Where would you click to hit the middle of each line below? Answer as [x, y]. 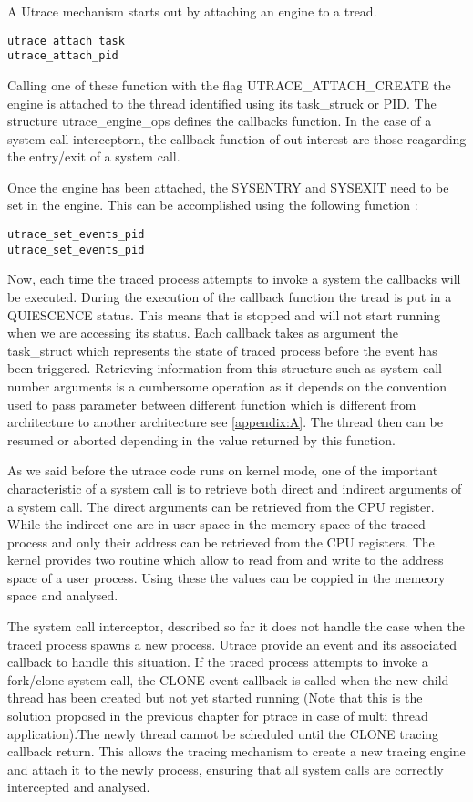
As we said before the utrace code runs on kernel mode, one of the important [223, 470]
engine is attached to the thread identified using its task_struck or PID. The [222, 103]
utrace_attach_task [66, 41]
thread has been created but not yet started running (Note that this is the [215, 698]
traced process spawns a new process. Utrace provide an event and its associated [232, 644]
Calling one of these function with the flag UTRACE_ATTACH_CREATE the [229, 84]
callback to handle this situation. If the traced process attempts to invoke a [218, 662]
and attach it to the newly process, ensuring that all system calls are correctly [226, 769]
